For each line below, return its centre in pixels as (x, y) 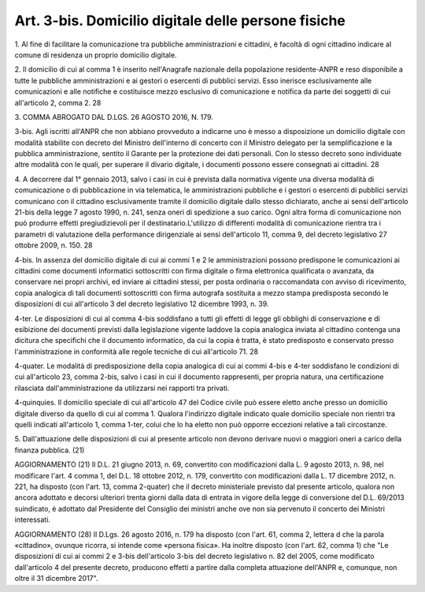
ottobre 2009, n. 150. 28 (54, 245)
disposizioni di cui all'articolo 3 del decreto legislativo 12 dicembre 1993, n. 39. (142, 304)
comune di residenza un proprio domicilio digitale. (96, 54)
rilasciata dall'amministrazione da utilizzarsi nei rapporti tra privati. (122, 388)
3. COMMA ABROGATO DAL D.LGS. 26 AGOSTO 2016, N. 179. (114, 117)
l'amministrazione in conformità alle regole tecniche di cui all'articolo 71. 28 (137, 352)
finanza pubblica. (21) (50, 450)
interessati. (33, 519)
